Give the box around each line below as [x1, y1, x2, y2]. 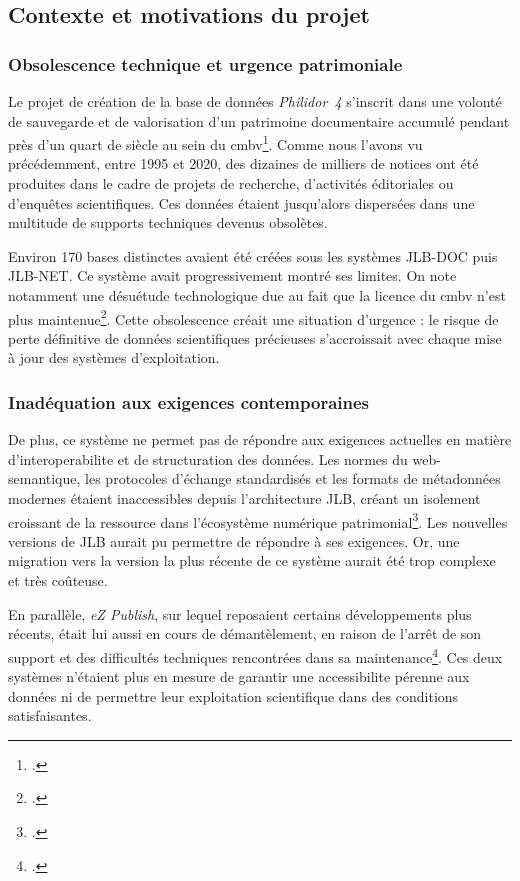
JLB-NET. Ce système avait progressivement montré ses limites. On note [8, 265, 457, 286]
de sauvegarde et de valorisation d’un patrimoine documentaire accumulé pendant [8, 110, 510, 131]
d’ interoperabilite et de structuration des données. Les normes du [8, 448, 408, 469]
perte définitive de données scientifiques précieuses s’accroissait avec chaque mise [8, 327, 502, 348]
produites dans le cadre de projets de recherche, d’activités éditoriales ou [8, 173, 454, 194]
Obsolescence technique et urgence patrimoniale [8, 51, 403, 76]
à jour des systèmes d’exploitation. [8, 347, 220, 368]
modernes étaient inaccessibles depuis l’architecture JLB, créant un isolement [8, 488, 481, 509]
